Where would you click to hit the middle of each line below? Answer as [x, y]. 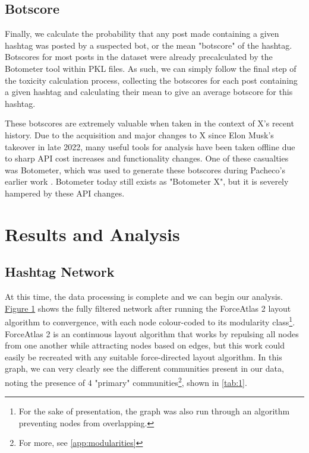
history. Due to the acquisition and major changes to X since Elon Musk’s [139, 134]
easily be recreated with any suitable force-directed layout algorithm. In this [144, 357]
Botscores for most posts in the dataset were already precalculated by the [139, 57]
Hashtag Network [60, 272]
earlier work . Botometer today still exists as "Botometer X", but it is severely [147, 181]
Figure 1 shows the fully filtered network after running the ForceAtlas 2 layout [148, 308]
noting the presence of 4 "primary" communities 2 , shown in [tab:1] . [126, 381]
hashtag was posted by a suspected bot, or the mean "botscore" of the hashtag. [149, 45]
